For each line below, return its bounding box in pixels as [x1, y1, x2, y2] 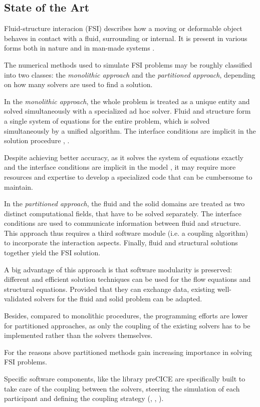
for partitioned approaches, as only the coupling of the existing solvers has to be [4, 320, 250, 330]
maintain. [4, 181, 33, 192]
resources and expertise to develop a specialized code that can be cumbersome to [4, 171, 252, 182]
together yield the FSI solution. [4, 247, 101, 258]
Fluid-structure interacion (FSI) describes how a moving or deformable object [4, 23, 242, 34]
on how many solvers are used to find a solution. [4, 79, 153, 90]
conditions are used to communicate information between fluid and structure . [4, 218, 241, 228]
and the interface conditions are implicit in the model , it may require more [4, 162, 236, 172]
